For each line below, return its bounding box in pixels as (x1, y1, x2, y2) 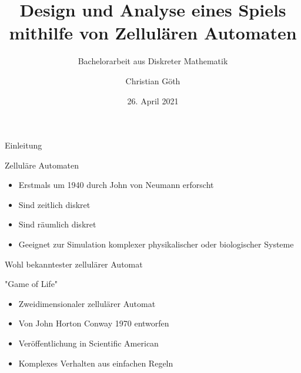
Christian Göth (125, 74, 180, 87)
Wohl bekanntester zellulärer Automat (5, 258, 143, 270)
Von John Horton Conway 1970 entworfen (18, 317, 169, 329)
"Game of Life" (5, 278, 58, 290)
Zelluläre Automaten (5, 159, 79, 171)
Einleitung (5, 139, 42, 151)
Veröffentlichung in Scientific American (18, 337, 159, 349)
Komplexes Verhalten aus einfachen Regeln (18, 357, 173, 369)
